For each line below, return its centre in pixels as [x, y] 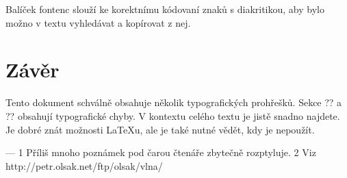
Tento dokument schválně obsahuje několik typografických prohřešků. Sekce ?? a [174, 102]
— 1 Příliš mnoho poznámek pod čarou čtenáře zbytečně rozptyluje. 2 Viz [161, 152]
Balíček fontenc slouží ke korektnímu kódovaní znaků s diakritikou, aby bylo [165, 9]
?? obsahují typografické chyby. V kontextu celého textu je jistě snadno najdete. [173, 115]
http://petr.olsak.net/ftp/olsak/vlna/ [84, 165]
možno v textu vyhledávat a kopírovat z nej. [98, 22]
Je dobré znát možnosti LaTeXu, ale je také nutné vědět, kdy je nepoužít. [160, 129]
